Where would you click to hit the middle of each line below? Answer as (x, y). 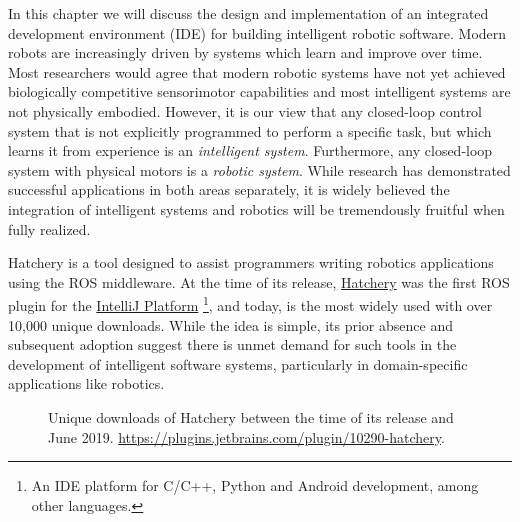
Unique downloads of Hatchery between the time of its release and (251, 416)
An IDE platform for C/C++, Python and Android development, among (255, 485)
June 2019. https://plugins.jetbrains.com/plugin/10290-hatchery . (246, 436)
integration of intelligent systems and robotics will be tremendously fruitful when (256, 208)
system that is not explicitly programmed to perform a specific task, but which (250, 130)
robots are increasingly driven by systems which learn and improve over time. (245, 52)
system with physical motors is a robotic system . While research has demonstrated (259, 169)
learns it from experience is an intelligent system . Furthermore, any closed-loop (250, 150)
